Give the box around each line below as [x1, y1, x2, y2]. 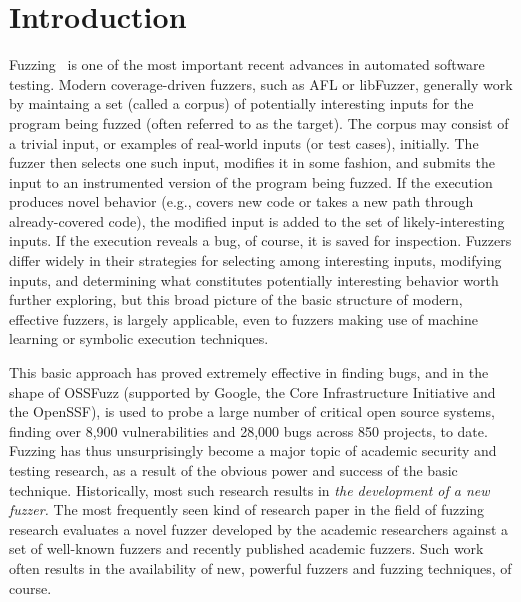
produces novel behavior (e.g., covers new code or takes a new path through [9, 191, 474, 212]
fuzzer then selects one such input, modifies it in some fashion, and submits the [9, 152, 495, 173]
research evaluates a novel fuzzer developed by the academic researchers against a [9, 518, 509, 539]
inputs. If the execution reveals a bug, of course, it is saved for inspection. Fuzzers [9, 230, 512, 251]
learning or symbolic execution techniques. [9, 328, 269, 349]
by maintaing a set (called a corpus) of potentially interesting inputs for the [9, 93, 474, 114]
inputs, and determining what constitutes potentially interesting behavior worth [9, 269, 499, 290]
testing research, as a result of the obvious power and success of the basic [9, 460, 458, 480]
